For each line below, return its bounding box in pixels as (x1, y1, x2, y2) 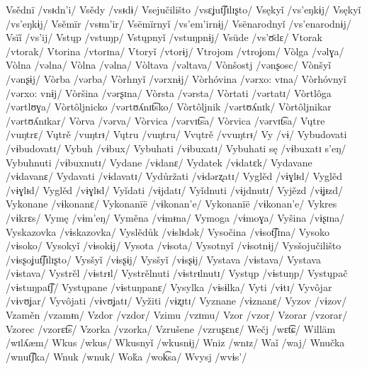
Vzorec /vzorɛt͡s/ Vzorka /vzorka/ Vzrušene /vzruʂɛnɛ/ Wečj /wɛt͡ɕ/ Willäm (6, 321, 336, 336)
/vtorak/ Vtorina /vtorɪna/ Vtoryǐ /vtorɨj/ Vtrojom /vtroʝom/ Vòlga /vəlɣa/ (6, 43, 344, 58)
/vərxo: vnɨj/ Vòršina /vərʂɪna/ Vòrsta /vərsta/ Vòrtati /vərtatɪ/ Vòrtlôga (6, 85, 332, 100)
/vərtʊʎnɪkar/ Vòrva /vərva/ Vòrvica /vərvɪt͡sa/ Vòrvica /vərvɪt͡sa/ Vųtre (6, 113, 325, 127)
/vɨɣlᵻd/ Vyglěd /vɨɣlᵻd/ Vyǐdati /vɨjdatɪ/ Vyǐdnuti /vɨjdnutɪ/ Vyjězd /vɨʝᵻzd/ (6, 182, 344, 197)
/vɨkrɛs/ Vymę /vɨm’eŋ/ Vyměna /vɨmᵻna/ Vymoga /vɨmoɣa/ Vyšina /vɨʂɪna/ (6, 210, 345, 225)
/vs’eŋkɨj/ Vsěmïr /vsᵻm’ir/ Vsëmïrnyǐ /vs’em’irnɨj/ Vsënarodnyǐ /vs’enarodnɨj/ (6, 16, 351, 30)
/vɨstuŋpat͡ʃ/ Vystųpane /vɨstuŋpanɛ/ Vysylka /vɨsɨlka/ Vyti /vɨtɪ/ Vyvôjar (6, 279, 332, 294)
